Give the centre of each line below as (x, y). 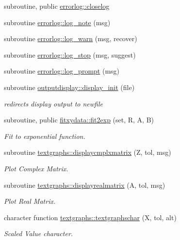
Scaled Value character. (39, 233)
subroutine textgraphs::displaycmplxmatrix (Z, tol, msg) (88, 152)
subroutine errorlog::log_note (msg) (57, 22)
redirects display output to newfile (53, 103)
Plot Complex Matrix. (36, 168)
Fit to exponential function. (45, 136)
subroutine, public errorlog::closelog (57, 6)
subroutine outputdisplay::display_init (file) (69, 87)
